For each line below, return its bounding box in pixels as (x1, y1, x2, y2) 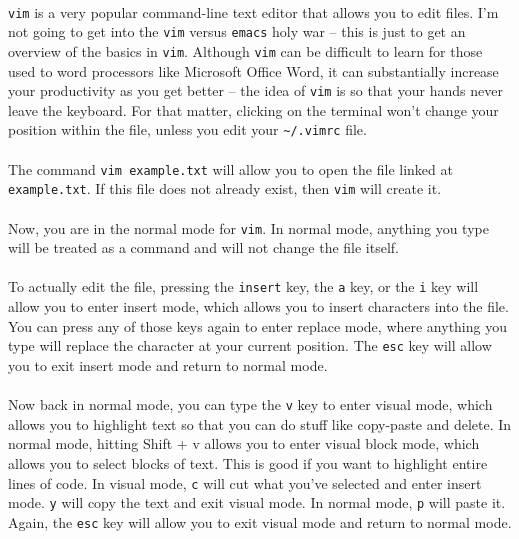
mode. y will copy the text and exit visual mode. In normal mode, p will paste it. (8, 492, 506, 513)
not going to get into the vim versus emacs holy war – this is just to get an (8, 21, 466, 42)
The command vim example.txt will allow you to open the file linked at (8, 158, 453, 179)
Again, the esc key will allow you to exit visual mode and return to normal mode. (8, 511, 512, 532)
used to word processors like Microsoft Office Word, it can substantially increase (8, 60, 499, 81)
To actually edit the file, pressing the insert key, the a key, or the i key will (8, 276, 479, 297)
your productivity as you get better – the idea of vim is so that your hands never (8, 80, 503, 101)
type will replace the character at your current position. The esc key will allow (8, 335, 492, 356)
